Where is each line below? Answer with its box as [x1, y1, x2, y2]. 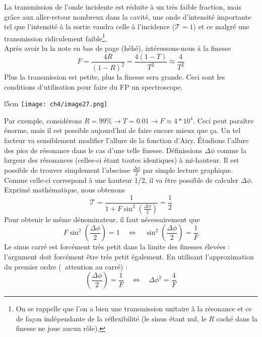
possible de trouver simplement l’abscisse [4, 164, 130, 175]
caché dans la [216, 313, 257, 323]
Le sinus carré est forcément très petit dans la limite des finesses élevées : [4, 241, 230, 252]
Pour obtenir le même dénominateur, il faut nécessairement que [4, 214, 200, 224]
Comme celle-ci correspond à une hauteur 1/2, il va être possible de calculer [4, 174, 239, 185]
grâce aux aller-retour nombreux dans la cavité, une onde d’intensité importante [4, 11, 251, 22]
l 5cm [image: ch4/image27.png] [4, 98, 108, 109]
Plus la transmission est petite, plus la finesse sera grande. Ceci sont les [4, 72, 225, 82]
